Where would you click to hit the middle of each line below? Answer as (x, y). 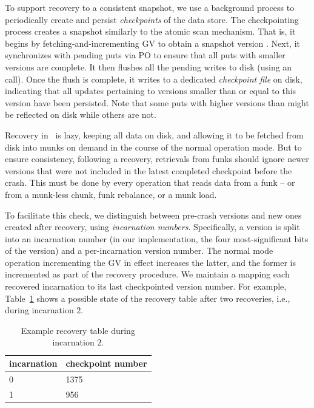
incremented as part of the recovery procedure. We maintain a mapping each (147, 274)
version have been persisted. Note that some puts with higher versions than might (157, 102)
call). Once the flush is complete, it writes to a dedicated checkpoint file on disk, (154, 79)
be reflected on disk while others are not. (81, 114)
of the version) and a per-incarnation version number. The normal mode (139, 250)
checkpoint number (106, 363)
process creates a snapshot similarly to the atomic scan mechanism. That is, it (150, 31)
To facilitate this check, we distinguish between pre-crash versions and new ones (153, 215)
